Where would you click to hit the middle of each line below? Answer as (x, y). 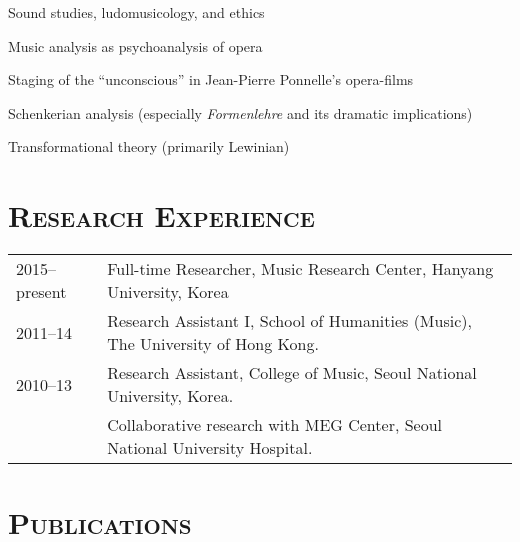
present (41, 292)
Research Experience (161, 215)
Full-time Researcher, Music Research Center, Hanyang (300, 269)
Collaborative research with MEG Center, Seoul (275, 425)
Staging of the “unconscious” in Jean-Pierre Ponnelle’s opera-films (211, 79)
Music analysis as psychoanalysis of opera (135, 45)
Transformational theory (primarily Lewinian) (149, 146)
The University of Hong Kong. (213, 344)
